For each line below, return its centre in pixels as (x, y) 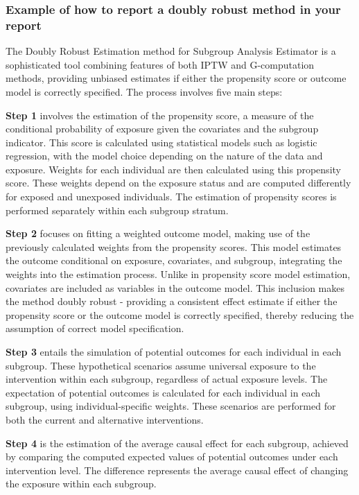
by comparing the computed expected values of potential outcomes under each (172, 457)
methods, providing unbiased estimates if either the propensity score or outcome (176, 78)
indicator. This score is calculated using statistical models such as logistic (161, 142)
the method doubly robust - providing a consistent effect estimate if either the (172, 301)
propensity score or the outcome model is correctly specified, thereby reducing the (180, 314)
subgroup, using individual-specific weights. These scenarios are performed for (171, 406)
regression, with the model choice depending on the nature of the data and (164, 156)
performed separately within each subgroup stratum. (117, 210)
